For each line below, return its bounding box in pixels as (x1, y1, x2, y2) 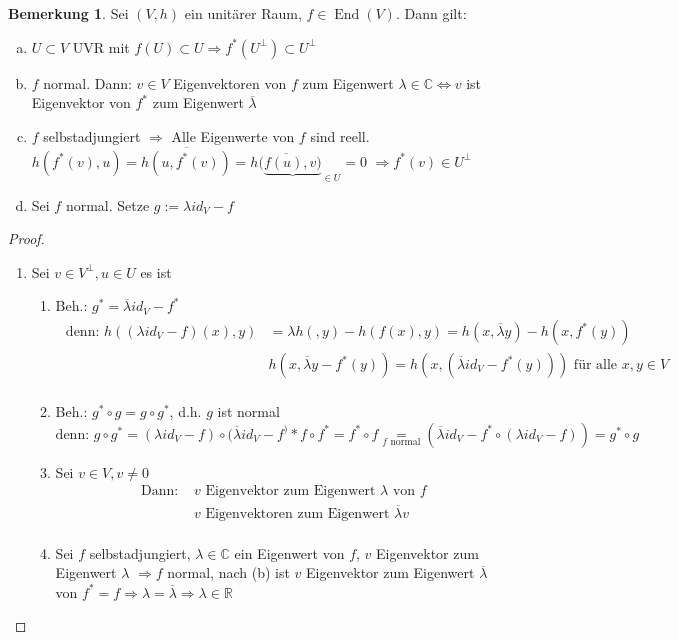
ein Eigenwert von (234, 542, 345, 563)
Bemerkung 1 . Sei (8, 3, 129, 23)
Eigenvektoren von (173, 72, 287, 93)
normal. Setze (65, 194, 150, 215)
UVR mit (72, 36, 130, 57)
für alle (573, 358, 618, 373)
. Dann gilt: (395, 3, 467, 23)
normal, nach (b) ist (167, 562, 290, 583)
